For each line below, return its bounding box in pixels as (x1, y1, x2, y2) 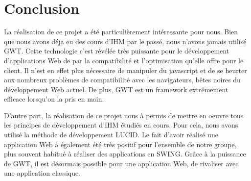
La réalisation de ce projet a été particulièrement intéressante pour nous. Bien (4, 26, 238, 37)
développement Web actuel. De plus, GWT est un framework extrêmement (4, 84, 228, 94)
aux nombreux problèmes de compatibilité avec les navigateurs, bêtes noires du (4, 75, 241, 85)
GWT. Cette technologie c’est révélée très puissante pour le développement (4, 46, 229, 56)
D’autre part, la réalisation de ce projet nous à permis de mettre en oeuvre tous (4, 110, 244, 120)
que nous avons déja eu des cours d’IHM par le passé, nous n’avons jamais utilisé (4, 36, 247, 46)
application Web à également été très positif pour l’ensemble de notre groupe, (4, 139, 237, 149)
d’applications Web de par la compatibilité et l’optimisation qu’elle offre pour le (4, 55, 244, 65)
